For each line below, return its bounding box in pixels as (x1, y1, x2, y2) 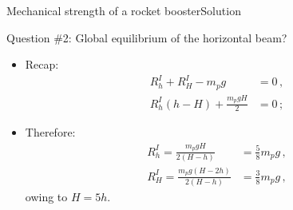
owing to (25, 188, 68, 204)
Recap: (25, 56, 59, 73)
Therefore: (25, 124, 76, 141)
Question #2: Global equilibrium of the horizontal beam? (6, 29, 287, 46)
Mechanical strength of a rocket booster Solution (6, 2, 241, 18)
